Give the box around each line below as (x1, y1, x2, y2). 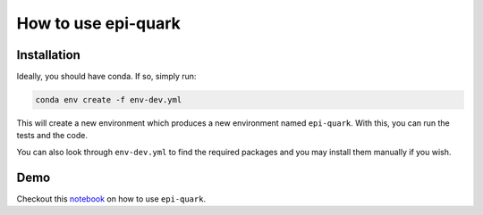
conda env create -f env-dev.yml (35, 95, 182, 105)
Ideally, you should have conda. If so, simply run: (16, 71, 197, 82)
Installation (16, 47, 80, 62)
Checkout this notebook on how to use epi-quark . (16, 193, 206, 204)
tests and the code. (16, 130, 89, 141)
